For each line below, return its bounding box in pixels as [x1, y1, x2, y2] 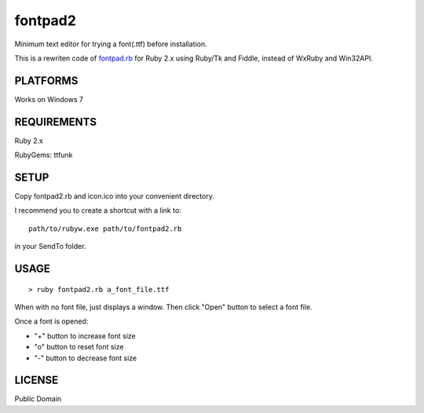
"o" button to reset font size [34, 342, 124, 352]
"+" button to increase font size [34, 331, 137, 341]
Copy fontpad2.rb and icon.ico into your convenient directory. [14, 192, 215, 201]
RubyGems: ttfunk [14, 150, 73, 160]
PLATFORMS [14, 74, 79, 87]
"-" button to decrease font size [34, 353, 137, 363]
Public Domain [14, 394, 62, 404]
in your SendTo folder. [14, 242, 86, 251]
